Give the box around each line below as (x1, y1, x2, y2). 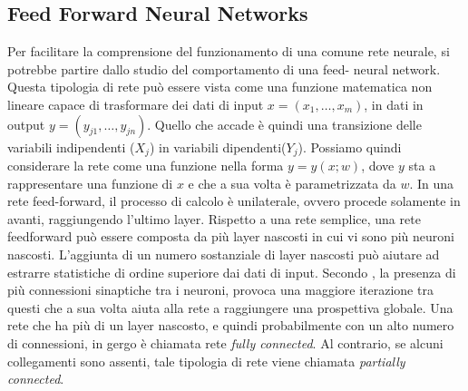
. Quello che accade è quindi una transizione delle (147, 114, 422, 133)
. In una (409, 173, 454, 192)
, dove (361, 156, 395, 175)
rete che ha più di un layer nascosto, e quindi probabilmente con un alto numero (7, 316, 454, 335)
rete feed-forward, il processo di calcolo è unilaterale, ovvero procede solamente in (7, 191, 461, 210)
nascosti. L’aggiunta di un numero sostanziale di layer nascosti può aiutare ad (7, 245, 440, 263)
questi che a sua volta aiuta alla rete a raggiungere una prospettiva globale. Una (7, 298, 453, 317)
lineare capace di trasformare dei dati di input (7, 94, 264, 113)
